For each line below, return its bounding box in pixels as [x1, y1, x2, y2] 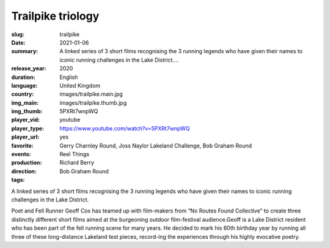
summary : [11, 48, 38, 55]
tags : [11, 176, 25, 184]
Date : [11, 39, 26, 46]
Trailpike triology [11, 9, 100, 23]
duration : [11, 73, 36, 81]
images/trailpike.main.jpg [59, 91, 123, 98]
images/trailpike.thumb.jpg [59, 99, 127, 107]
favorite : [11, 141, 34, 149]
